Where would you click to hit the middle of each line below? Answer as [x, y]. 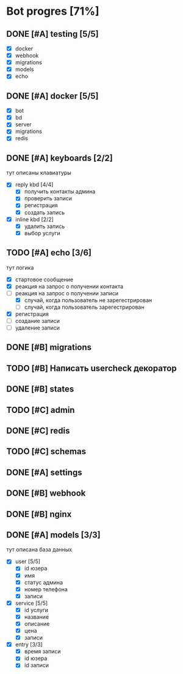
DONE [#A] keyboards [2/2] [59, 158]
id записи [37, 665]
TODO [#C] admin [41, 410]
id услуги [36, 610]
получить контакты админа [60, 192]
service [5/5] [31, 603]
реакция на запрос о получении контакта [69, 286]
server [23, 124]
